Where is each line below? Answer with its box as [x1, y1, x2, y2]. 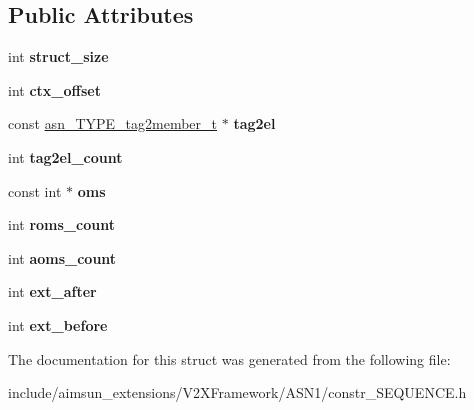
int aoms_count [8, 247, 117, 268]
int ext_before [8, 314, 108, 335]
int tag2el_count [8, 146, 123, 167]
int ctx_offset [8, 79, 101, 100]
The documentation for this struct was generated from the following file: [8, 348, 451, 369]
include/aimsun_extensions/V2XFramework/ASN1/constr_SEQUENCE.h [8, 382, 467, 403]
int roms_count [8, 214, 115, 235]
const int [8, 180, 62, 201]
